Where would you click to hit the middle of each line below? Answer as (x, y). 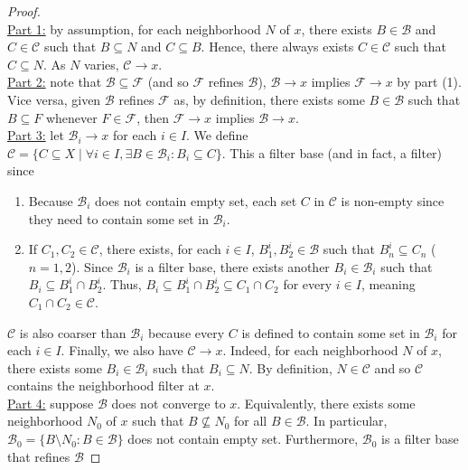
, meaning (388, 284)
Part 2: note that (55, 82)
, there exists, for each (160, 249)
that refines (39, 456)
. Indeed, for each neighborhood (310, 350)
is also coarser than (73, 332)
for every (308, 284)
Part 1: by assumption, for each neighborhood (134, 28)
